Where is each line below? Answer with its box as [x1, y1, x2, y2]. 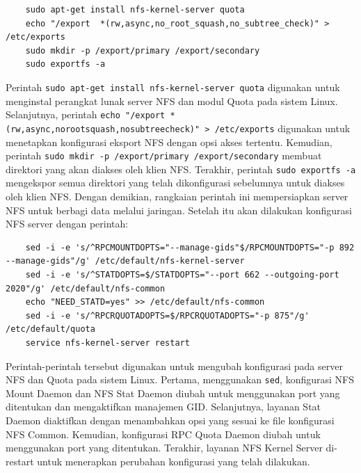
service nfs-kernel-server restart [25, 337, 190, 348]
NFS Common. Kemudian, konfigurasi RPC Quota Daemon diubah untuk [6, 426, 321, 441]
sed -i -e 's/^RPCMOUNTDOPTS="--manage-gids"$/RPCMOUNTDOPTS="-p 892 [25, 242, 355, 252]
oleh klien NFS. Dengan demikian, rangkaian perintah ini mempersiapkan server [6, 189, 348, 204]
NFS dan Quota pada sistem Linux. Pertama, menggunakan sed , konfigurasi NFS [6, 372, 354, 387]
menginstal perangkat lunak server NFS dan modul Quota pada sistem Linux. [6, 93, 338, 108]
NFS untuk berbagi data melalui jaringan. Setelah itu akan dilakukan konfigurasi [6, 202, 352, 217]
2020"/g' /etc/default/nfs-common [6, 283, 166, 294]
